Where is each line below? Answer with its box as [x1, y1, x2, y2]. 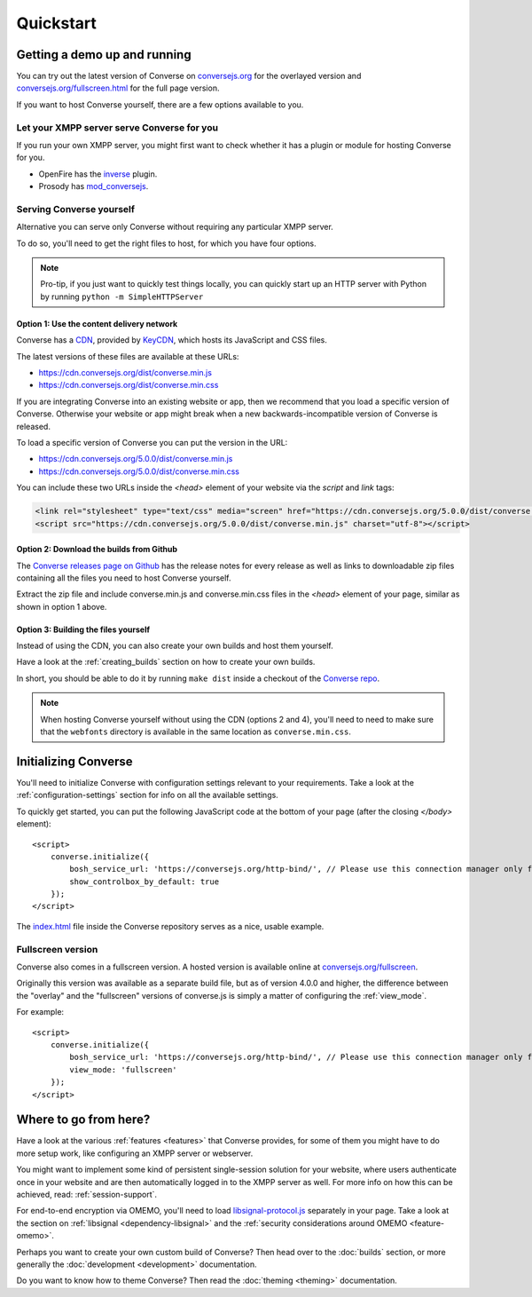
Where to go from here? [16, 1112, 151, 1127]
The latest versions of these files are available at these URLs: [16, 351, 239, 361]
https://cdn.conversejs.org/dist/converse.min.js [38, 368, 213, 378]
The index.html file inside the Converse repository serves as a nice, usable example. [16, 921, 325, 931]
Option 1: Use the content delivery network [16, 318, 178, 328]
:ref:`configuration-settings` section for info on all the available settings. [16, 790, 278, 801]
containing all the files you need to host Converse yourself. [16, 573, 231, 583]
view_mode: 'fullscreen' [69, 1064, 177, 1074]
